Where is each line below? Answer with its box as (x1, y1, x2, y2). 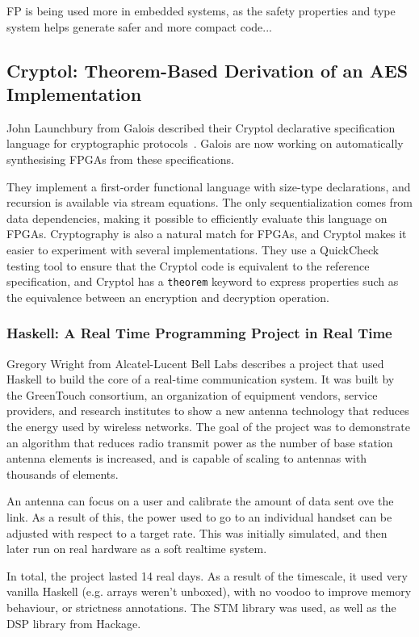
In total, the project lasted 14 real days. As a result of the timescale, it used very (6, 567, 408, 584)
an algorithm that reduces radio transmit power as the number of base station (6, 434, 393, 451)
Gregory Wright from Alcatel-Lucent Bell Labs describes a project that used (6, 354, 384, 371)
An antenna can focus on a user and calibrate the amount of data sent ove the (6, 492, 394, 509)
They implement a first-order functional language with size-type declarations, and (6, 178, 411, 195)
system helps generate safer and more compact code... (6, 18, 272, 35)
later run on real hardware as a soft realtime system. (6, 540, 267, 557)
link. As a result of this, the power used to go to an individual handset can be (6, 508, 392, 525)
